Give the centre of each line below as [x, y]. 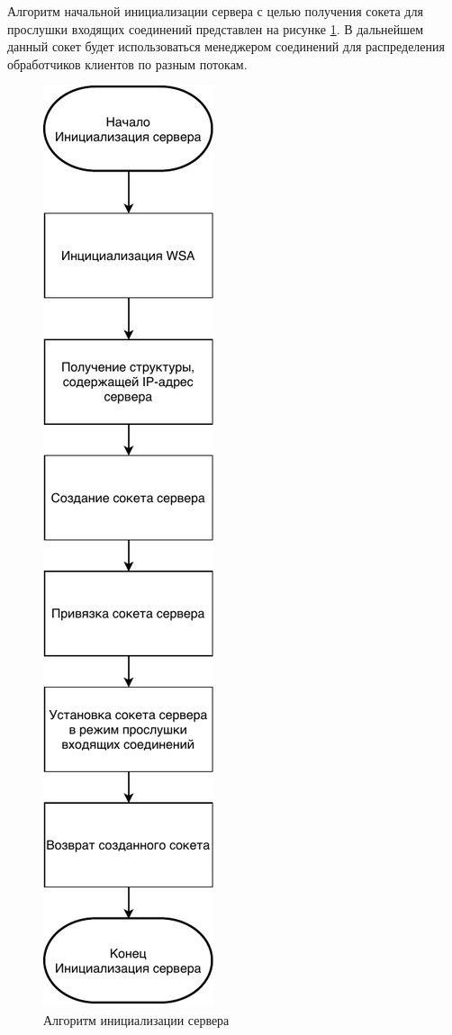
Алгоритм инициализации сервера [136, 1019]
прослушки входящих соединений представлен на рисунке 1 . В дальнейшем [216, 28]
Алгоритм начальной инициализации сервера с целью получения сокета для [215, 11]
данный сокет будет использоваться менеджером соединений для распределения [226, 46]
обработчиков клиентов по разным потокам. [127, 63]
